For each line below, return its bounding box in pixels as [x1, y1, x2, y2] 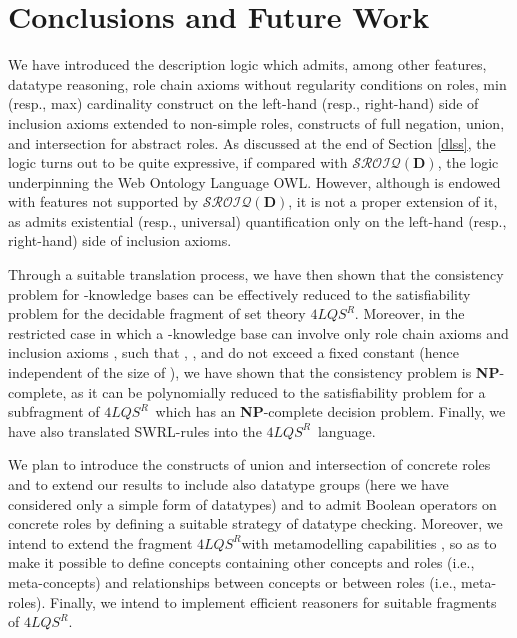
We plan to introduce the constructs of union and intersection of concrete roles [8, 454, 491, 475]
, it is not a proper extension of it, [288, 191, 498, 212]
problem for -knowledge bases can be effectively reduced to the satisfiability [8, 283, 471, 304]
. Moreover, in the [354, 303, 465, 324]
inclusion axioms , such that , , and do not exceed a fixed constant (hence [8, 342, 460, 363]
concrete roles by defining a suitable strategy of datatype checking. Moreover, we [8, 513, 503, 534]
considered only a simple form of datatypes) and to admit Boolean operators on [8, 493, 497, 514]
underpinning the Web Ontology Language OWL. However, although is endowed [8, 171, 501, 192]
